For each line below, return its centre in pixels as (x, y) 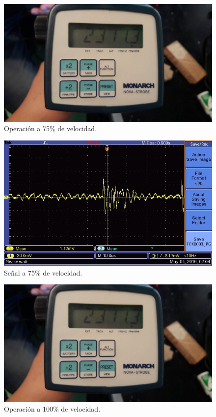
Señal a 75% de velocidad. (43, 272)
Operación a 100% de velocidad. (52, 409)
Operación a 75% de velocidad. (51, 128)
